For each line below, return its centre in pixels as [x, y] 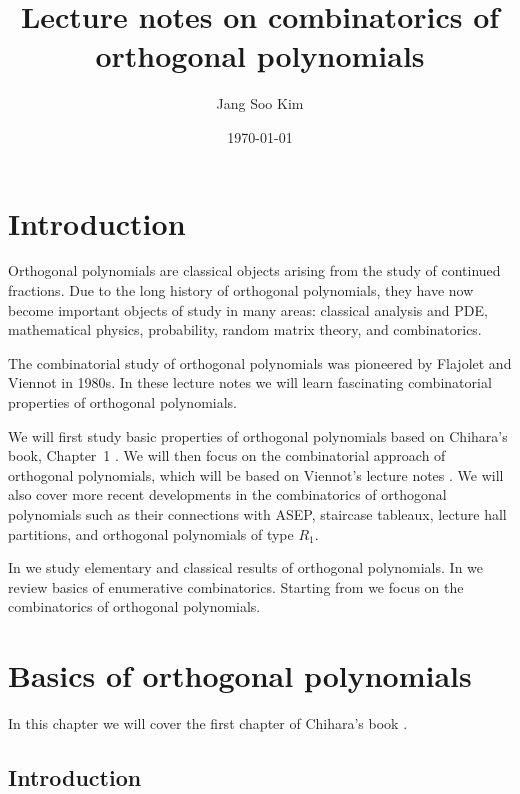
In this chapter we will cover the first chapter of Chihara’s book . [208, 723]
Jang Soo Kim [260, 103]
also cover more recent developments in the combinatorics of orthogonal [227, 494]
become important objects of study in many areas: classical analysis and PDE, [248, 309]
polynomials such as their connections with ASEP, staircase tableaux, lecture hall [257, 513]
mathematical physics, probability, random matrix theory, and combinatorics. [245, 329]
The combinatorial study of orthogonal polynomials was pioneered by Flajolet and [260, 362]
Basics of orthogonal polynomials [240, 675]
